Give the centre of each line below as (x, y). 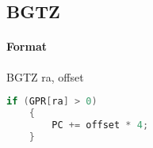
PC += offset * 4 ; (100, 125)
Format (27, 46)
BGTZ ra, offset (45, 76)
